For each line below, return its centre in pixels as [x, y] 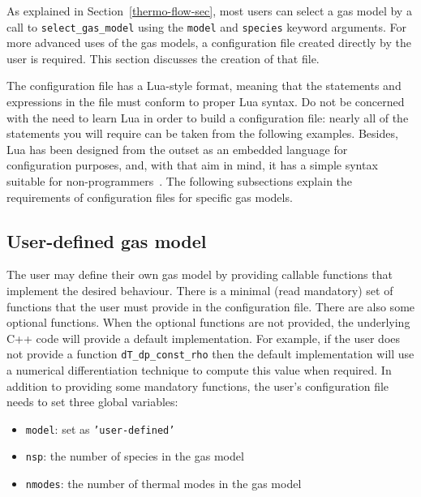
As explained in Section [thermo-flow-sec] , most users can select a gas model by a [209, 11]
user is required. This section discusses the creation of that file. [163, 58]
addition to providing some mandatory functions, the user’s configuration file [198, 386]
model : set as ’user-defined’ [100, 428]
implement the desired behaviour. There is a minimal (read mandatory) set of [200, 290]
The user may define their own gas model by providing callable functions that [200, 274]
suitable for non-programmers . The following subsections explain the [180, 181]
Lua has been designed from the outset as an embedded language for [177, 149]
